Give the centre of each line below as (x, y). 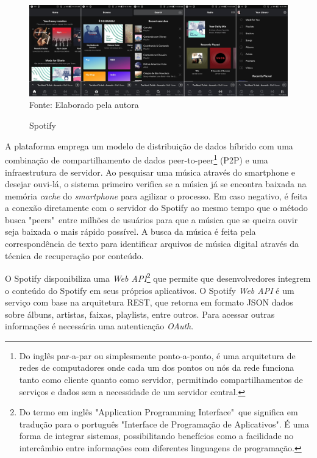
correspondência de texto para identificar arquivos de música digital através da (152, 244)
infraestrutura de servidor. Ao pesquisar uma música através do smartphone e (150, 172)
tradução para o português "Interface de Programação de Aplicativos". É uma (164, 424)
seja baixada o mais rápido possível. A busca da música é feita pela (130, 231)
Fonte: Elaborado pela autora (84, 105)
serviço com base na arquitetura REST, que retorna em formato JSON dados (149, 302)
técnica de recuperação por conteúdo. (74, 255)
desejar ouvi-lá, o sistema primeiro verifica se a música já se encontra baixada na (156, 184)
